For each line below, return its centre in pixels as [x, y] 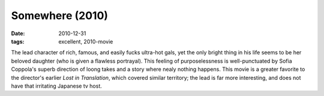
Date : [18, 33]
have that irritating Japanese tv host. [56, 86]
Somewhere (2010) [59, 16]
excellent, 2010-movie [86, 41]
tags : [18, 41]
